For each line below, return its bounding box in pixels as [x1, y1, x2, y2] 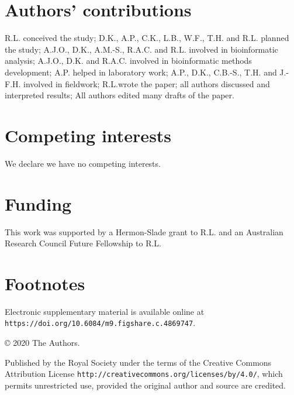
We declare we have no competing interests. [5, 157, 161, 169]
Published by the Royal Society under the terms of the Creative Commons [5, 356, 272, 368]
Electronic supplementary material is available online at [5, 305, 205, 317]
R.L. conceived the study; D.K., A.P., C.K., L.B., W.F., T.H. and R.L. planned [5, 32, 289, 44]
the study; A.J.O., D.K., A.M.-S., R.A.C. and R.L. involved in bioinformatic [5, 43, 278, 55]
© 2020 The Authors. [5, 336, 80, 349]
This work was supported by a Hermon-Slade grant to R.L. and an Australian [5, 225, 283, 238]
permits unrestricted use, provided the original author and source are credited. [5, 379, 286, 391]
